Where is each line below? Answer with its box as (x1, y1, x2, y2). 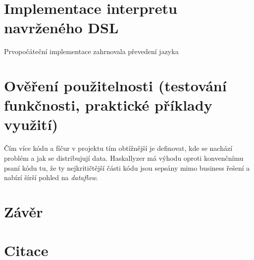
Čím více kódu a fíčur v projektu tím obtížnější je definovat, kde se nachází (4, 143, 233, 153)
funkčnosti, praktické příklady (4, 95, 212, 115)
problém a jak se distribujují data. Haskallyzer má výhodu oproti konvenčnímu (4, 153, 244, 163)
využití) (4, 114, 58, 134)
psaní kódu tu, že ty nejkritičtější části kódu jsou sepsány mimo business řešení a (4, 162, 250, 173)
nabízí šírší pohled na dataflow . (4, 172, 98, 183)
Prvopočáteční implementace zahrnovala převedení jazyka (4, 46, 179, 57)
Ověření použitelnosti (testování (4, 75, 227, 96)
